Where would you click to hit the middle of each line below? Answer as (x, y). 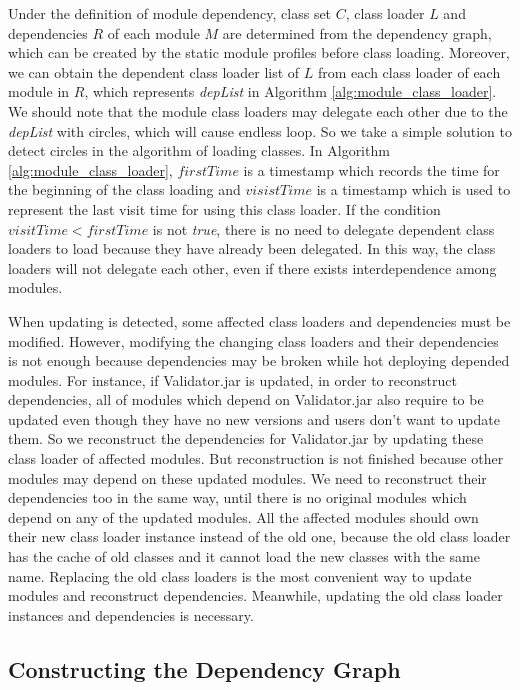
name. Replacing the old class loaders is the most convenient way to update (240, 575)
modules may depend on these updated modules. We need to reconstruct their (247, 477)
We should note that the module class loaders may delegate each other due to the (258, 110)
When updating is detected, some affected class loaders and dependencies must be (259, 320)
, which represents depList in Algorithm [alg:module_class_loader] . (290, 91)
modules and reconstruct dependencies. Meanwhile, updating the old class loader (255, 595)
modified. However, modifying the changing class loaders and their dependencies (253, 340)
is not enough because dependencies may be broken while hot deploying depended (259, 360)
